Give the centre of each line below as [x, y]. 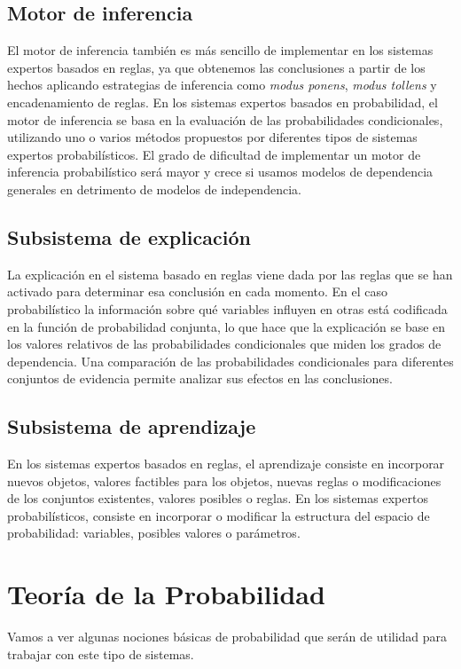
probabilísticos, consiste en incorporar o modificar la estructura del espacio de [219, 515]
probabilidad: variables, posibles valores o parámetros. [154, 533]
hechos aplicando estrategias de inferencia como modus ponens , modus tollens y [222, 85]
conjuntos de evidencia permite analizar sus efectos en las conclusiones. [200, 378]
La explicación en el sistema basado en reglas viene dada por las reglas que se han [230, 274]
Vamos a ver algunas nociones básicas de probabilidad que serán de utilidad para [227, 637]
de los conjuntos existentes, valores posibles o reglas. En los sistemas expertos [218, 498]
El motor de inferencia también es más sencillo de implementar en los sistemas [220, 50]
